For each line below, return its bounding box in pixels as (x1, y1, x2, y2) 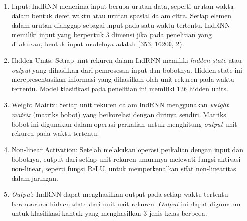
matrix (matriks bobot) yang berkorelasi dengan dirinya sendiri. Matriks (11, 109, 226, 119)
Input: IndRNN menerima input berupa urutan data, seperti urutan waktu (11, 1, 234, 11)
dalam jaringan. (11, 173, 58, 183)
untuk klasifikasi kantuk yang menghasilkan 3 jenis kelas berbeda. (11, 208, 207, 218)
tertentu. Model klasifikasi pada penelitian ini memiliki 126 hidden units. (11, 83, 228, 93)
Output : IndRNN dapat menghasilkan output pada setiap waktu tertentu (11, 189, 228, 199)
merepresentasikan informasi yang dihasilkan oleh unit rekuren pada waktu (11, 74, 234, 84)
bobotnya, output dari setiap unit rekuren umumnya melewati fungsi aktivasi (11, 154, 241, 164)
